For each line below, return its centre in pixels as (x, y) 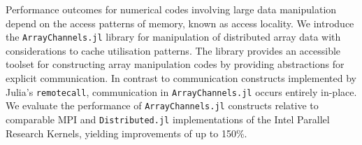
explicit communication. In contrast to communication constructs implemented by (181, 78)
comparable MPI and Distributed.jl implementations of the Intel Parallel (168, 119)
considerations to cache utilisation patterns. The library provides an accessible (173, 50)
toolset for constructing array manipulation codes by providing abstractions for (175, 64)
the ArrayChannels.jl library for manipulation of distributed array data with (173, 37)
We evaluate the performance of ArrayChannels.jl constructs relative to (162, 105)
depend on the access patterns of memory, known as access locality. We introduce (180, 23)
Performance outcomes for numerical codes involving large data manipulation (171, 9)
